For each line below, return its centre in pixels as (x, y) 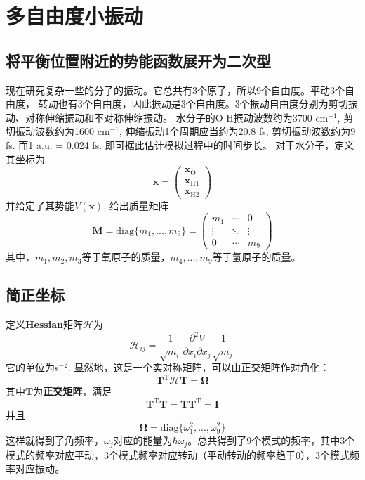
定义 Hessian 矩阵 (44, 324)
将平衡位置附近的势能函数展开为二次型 (138, 60)
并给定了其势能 (40, 205)
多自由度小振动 (75, 16)
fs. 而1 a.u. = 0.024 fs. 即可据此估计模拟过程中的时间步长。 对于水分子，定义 (180, 144)
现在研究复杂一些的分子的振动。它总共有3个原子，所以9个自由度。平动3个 (175, 90)
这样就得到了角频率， (55, 440)
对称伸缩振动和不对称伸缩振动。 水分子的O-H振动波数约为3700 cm (177, 117)
